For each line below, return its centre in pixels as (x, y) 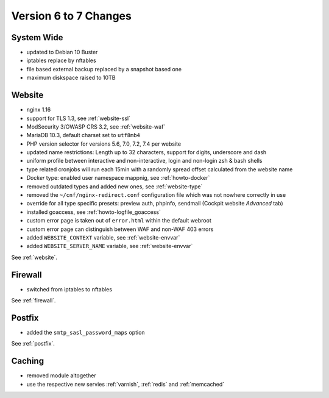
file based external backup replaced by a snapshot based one (104, 69)
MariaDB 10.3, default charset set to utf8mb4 (83, 135)
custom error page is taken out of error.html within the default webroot (119, 221)
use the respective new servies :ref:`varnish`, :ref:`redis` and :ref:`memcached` (126, 384)
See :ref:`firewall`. (34, 300)
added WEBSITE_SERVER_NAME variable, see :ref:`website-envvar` (110, 246)
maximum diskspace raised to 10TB (71, 78)
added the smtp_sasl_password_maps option (86, 332)
